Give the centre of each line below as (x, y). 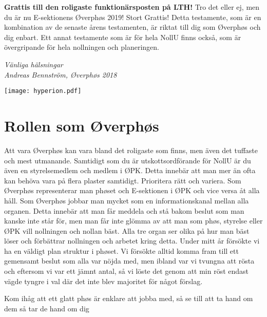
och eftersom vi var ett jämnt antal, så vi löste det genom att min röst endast (127, 271)
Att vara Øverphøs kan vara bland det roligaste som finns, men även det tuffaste (131, 150)
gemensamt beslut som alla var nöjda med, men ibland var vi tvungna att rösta (129, 261)
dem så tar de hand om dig (47, 308)
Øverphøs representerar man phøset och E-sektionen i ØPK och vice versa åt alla (132, 190)
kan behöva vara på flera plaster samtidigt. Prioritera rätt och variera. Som (123, 180)
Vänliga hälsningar (34, 64)
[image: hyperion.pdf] (43, 91)
